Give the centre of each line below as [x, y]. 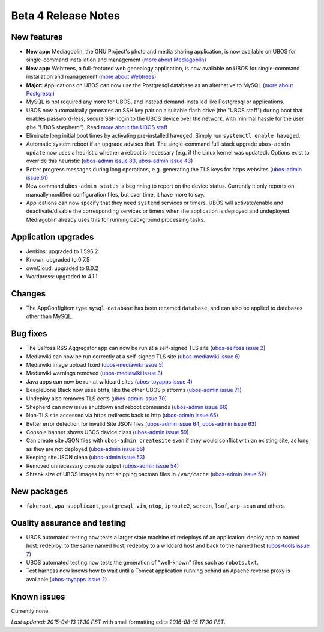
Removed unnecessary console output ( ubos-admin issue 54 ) [103, 465]
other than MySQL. [49, 316]
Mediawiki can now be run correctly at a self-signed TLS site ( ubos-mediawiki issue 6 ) [133, 356]
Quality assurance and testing [68, 523]
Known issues [38, 596]
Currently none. [31, 611]
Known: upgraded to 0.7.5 [58, 260]
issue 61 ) [37, 177]
